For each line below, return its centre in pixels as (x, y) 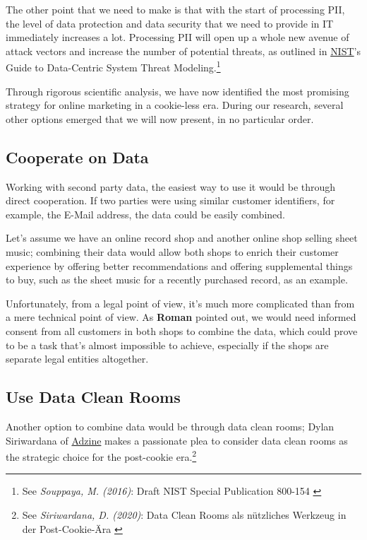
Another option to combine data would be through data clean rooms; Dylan (170, 426)
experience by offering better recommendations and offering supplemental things (179, 265)
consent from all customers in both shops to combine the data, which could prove (182, 330)
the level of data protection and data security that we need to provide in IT (170, 23)
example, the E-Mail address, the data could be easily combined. (145, 214)
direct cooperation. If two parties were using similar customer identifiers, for (170, 200)
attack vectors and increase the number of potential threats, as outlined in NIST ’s (183, 51)
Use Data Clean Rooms (93, 397)
